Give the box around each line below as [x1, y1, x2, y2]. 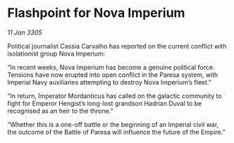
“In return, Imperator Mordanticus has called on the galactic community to [7, 92, 222, 100]
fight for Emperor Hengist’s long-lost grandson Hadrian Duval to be [7, 99, 202, 107]
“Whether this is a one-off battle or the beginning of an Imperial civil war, [7, 120, 219, 128]
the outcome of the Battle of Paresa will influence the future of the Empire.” [7, 128, 226, 136]
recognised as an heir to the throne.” [7, 106, 114, 115]
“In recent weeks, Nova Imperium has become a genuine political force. [7, 63, 215, 71]
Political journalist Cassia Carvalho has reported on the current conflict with [7, 42, 227, 50]
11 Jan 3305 [7, 28, 42, 37]
